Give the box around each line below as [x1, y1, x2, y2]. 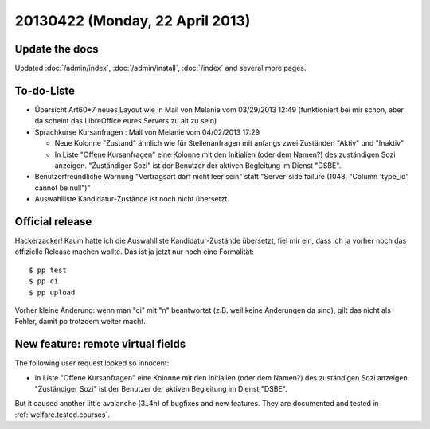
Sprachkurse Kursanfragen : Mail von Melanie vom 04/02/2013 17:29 [34, 127, 260, 137]
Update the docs [14, 42, 99, 56]
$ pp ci [29, 277, 59, 286]
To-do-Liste [14, 84, 76, 97]
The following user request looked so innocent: [14, 358, 170, 368]
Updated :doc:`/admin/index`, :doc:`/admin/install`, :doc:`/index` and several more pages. [14, 64, 307, 73]
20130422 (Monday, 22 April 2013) [14, 12, 251, 29]
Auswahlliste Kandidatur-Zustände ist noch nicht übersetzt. [34, 194, 230, 204]
